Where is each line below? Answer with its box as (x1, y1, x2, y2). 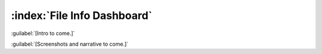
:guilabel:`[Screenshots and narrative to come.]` (11, 40, 129, 47)
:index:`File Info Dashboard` (11, 9, 153, 22)
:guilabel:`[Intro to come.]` (11, 30, 75, 37)
